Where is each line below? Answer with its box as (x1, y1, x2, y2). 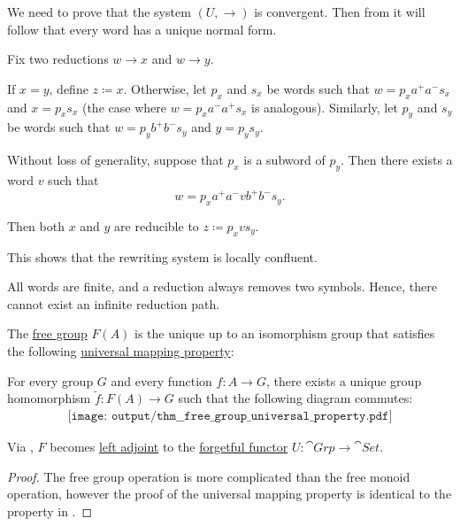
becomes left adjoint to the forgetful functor (50, 437, 288, 456)
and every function (111, 371, 212, 390)
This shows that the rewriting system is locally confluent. (7, 247, 318, 266)
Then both (7, 216, 65, 235)
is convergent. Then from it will (254, 3, 425, 20)
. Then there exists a (341, 151, 453, 169)
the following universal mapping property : (7, 342, 234, 360)
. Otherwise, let (123, 79, 207, 97)
